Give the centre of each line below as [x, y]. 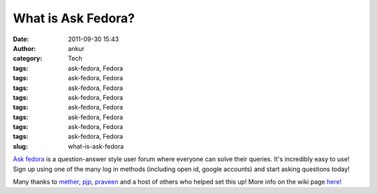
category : [28, 59]
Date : [21, 39]
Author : [24, 48]
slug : [20, 146]
